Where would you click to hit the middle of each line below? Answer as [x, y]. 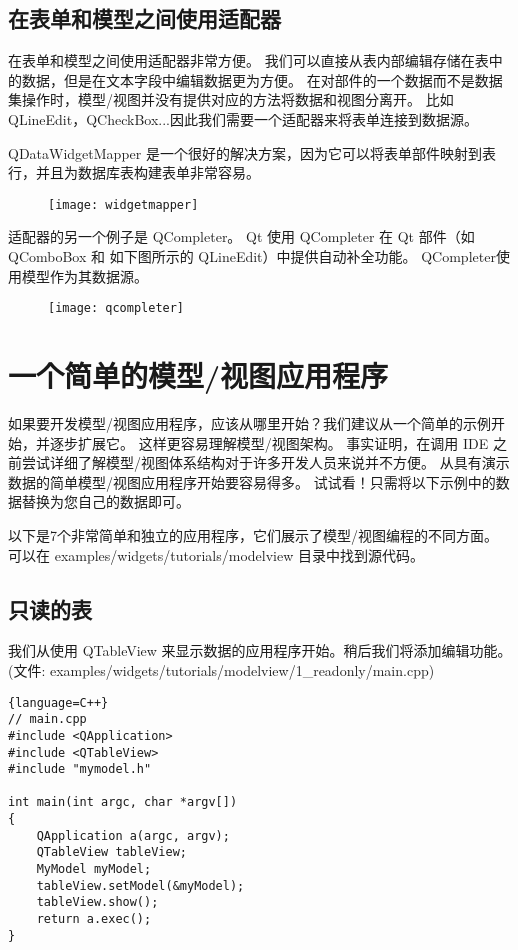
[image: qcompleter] [116, 308]
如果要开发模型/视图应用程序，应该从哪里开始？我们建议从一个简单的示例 [249, 422]
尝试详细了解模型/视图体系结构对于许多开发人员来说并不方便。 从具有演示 [265, 462]
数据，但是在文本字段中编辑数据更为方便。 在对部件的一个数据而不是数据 [262, 79]
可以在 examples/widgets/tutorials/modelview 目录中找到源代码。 [216, 554]
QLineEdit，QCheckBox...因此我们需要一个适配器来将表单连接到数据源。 [243, 118]
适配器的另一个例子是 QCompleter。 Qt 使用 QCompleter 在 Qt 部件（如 [241, 236]
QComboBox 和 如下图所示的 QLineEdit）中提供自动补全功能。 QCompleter [252, 256]
